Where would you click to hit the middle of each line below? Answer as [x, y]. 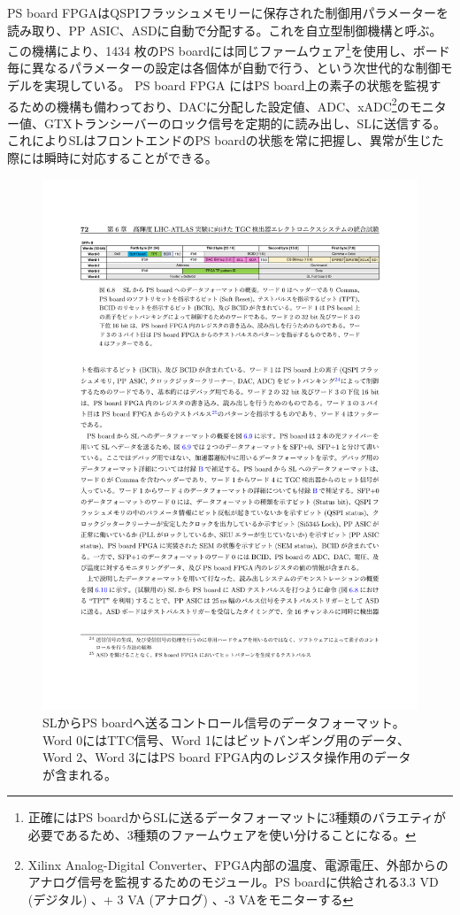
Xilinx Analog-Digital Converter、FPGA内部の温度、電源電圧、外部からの [238, 864]
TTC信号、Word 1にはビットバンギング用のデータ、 [258, 739]
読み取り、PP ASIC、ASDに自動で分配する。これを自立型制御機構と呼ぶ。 [225, 30]
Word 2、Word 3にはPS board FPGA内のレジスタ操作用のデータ [227, 757]
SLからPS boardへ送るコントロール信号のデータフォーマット [218, 722]
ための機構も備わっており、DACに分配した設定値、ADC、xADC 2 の [214, 104]
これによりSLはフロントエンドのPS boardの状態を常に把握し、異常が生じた [226, 140]
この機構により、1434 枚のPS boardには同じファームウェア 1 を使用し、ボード [229, 49]
